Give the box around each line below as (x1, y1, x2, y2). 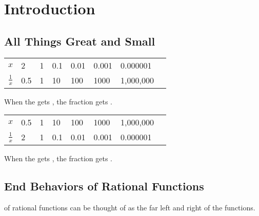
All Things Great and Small (4, 33, 155, 49)
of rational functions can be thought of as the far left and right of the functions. (4, 202, 255, 212)
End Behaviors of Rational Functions (4, 178, 204, 194)
